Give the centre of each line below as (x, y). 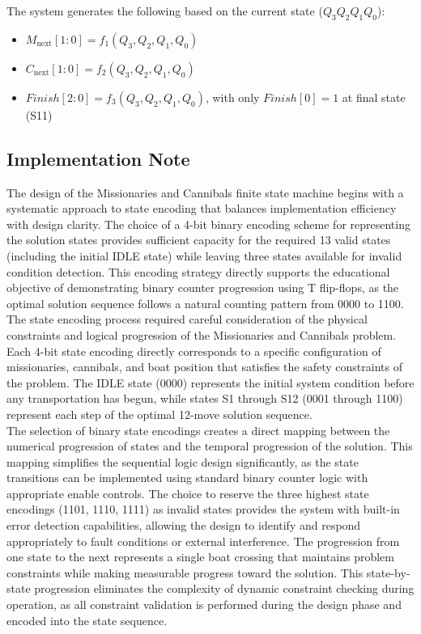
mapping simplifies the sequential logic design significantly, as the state (183, 461)
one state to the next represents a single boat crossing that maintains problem (200, 557)
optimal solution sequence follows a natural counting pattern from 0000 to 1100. (205, 303)
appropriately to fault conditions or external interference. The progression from (203, 541)
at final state (374, 97)
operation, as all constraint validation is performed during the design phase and (204, 604)
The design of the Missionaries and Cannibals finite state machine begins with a (205, 192)
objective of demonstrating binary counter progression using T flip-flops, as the (203, 287)
